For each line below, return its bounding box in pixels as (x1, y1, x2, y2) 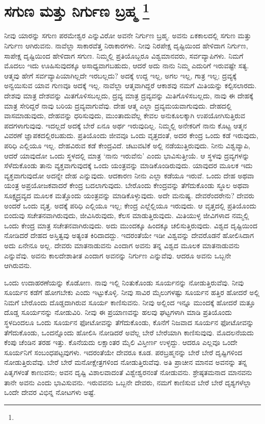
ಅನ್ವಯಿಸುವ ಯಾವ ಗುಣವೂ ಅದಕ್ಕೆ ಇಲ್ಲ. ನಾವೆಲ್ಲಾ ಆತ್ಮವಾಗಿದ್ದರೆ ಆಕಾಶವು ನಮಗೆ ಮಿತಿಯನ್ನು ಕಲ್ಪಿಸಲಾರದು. (4, 80, 257, 91)
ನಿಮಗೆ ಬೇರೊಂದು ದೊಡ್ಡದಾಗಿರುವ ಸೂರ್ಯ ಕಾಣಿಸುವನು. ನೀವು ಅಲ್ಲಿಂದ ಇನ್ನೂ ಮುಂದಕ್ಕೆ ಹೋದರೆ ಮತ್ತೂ (4, 297, 255, 307)
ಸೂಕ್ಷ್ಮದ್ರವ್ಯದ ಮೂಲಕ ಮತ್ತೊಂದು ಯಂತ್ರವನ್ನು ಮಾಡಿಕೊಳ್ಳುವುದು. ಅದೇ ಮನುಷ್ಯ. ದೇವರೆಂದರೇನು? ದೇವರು (4, 190, 255, 200)
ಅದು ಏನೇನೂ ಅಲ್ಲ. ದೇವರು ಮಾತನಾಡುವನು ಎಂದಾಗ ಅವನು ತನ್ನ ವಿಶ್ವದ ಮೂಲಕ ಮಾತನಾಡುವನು (4, 240, 240, 250)
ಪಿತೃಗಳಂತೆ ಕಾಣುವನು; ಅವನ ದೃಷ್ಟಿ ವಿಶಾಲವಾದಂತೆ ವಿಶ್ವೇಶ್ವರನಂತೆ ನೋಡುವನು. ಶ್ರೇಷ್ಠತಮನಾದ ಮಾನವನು (4, 367, 252, 378)
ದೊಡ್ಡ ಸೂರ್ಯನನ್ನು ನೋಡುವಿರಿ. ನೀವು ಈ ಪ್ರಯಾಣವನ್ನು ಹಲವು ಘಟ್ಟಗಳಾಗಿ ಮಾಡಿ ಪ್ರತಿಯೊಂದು (4, 307, 232, 317)
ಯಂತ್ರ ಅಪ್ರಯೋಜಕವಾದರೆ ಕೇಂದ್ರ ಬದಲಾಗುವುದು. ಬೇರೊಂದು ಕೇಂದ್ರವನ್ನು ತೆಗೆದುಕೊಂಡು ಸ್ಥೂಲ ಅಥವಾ (4, 180, 249, 191)
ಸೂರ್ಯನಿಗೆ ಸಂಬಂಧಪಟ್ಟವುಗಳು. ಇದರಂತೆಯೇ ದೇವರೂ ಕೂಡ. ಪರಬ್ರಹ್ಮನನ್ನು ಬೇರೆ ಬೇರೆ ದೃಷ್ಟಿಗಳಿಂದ (4, 347, 243, 357)
